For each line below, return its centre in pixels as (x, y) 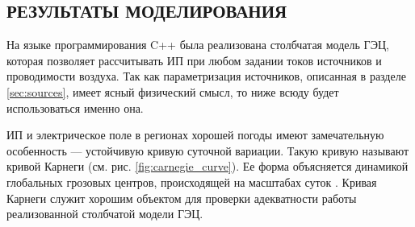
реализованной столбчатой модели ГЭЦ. (105, 214)
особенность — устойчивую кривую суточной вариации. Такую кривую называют (208, 150)
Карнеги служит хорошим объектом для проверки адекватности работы (182, 198)
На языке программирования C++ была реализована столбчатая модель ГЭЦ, (198, 45)
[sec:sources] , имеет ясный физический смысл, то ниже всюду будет (173, 91)
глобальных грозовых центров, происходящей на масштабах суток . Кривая (192, 182)
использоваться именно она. (75, 107)
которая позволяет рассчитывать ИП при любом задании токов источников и (194, 60)
